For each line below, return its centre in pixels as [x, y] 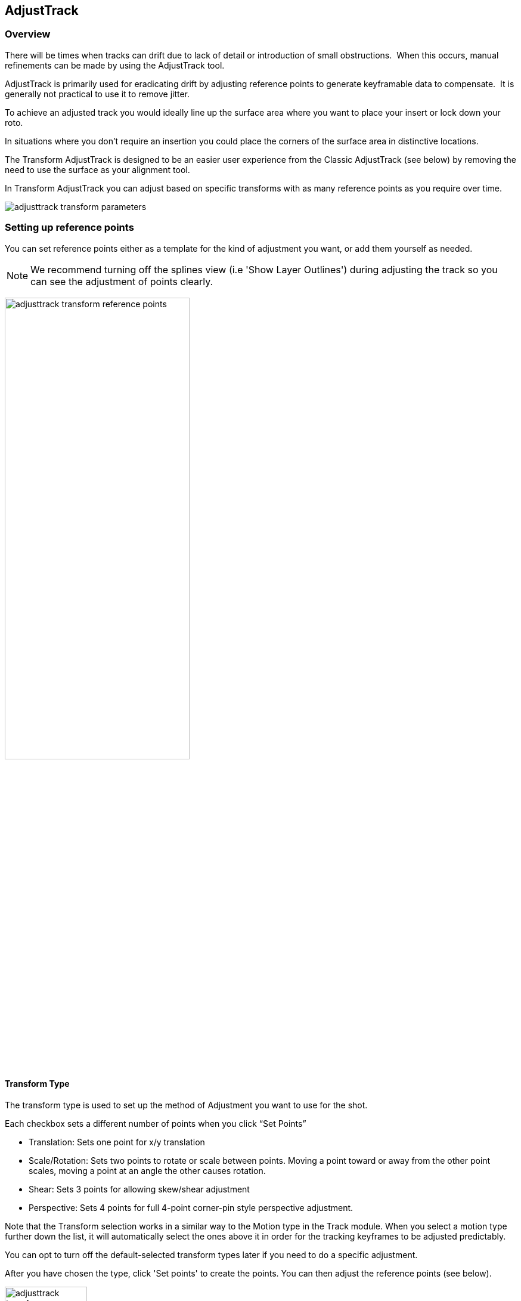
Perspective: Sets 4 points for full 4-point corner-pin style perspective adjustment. [191, 1207]
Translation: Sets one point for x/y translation [117, 1142]
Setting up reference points [69, 228]
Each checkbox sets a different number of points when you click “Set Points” [156, 1123]
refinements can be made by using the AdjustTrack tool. [115, 65]
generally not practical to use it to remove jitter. [97, 94]
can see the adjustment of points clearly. [122, 281]
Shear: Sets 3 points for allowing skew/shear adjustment [139, 1189]
